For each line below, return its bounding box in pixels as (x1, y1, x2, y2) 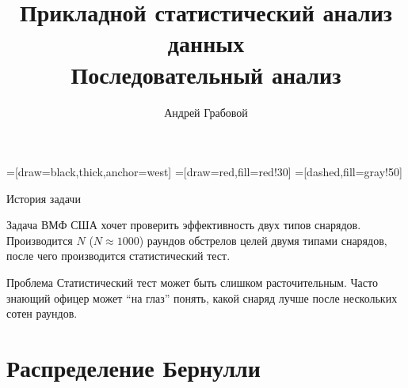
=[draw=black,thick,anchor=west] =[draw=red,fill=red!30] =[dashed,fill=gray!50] (6, 164, 402, 180)
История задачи (6, 190, 81, 206)
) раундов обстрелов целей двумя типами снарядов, (139, 232, 387, 248)
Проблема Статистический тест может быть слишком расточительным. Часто (6, 274, 378, 291)
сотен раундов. (6, 305, 78, 322)
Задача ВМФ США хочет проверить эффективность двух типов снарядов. (6, 217, 361, 233)
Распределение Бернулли (6, 352, 261, 384)
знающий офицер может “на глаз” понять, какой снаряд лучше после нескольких (6, 289, 398, 306)
